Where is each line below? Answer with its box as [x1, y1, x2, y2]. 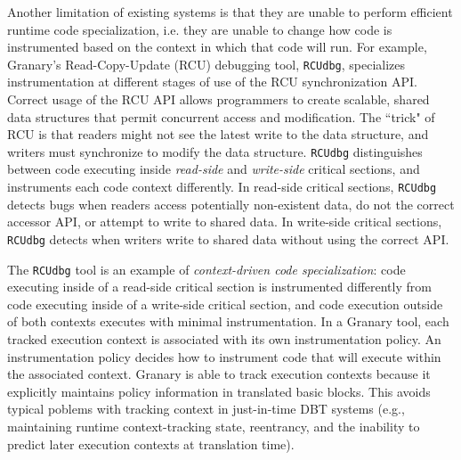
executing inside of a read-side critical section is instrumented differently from [7, 277, 432, 296]
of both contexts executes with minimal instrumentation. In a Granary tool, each [7, 312, 449, 331]
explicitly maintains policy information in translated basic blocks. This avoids [7, 382, 431, 400]
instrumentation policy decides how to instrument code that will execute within [7, 347, 441, 366]
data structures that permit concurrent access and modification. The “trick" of [7, 107, 435, 126]
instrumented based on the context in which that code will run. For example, [7, 37, 427, 56]
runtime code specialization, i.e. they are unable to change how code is [7, 20, 392, 38]
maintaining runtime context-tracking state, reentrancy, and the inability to [7, 416, 420, 435]
